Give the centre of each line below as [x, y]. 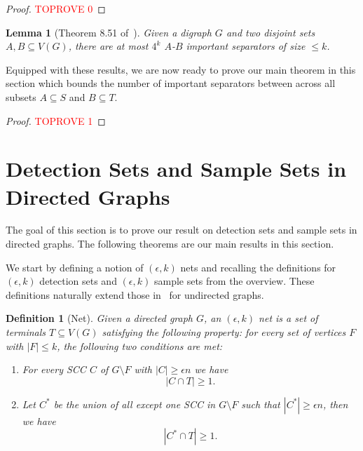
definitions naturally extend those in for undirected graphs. [135, 294]
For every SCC [54, 369]
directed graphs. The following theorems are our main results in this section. [170, 244]
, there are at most [108, 46]
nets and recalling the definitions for [258, 267]
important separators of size [246, 46]
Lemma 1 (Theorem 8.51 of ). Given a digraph [109, 32]
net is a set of [288, 318]
